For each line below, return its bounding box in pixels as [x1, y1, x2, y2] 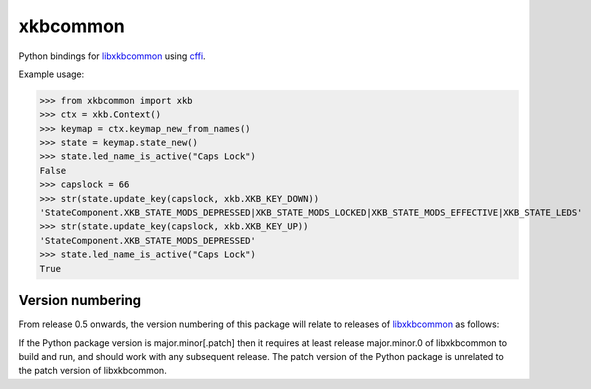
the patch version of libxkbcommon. [18, 365, 167, 377]
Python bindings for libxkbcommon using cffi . [18, 50, 206, 62]
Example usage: [18, 68, 85, 80]
